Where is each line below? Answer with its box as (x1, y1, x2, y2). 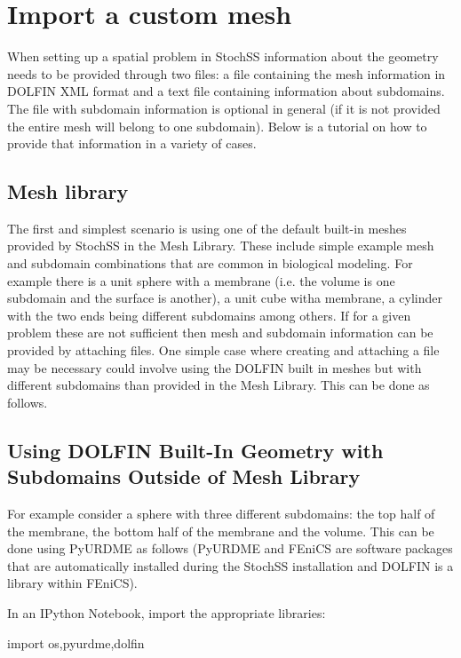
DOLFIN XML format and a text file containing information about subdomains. (7, 82, 445, 100)
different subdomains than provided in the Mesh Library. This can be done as (7, 376, 430, 394)
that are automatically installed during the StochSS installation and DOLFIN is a (7, 556, 454, 575)
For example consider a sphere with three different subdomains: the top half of (7, 504, 435, 523)
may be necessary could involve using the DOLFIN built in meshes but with (7, 358, 422, 377)
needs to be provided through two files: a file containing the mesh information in (7, 64, 446, 83)
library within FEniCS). (7, 574, 138, 592)
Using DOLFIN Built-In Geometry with (7, 436, 384, 464)
